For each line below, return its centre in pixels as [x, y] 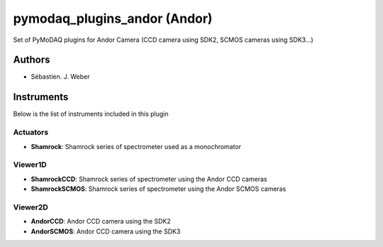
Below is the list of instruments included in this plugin [91, 114]
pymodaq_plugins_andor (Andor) [113, 18]
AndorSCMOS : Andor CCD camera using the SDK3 [106, 231]
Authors [32, 60]
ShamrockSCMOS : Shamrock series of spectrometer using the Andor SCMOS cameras [159, 189]
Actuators [31, 133]
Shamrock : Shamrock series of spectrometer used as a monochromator [136, 146]
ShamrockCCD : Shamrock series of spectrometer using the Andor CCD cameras [149, 179]
